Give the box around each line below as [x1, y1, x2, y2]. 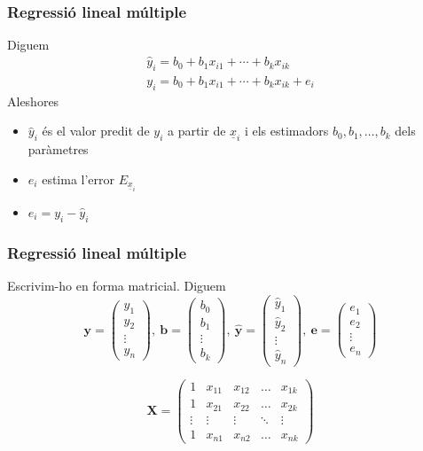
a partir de [167, 121, 226, 140]
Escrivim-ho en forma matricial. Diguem [7, 276, 226, 294]
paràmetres [27, 140, 89, 159]
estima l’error [42, 169, 115, 188]
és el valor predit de [42, 121, 150, 140]
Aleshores [7, 91, 59, 110]
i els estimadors [244, 121, 329, 140]
